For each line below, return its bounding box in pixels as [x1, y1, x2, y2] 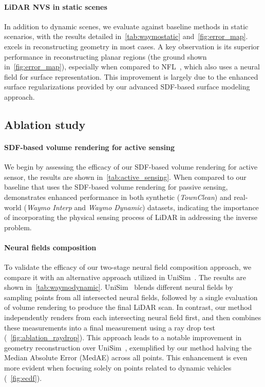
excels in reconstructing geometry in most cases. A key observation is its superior [4, 41, 260, 51]
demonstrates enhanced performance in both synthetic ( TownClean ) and [4, 191, 232, 202]
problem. [4, 222, 32, 232]
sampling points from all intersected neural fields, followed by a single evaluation [4, 291, 258, 302]
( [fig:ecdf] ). [4, 372, 42, 383]
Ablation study [4, 116, 86, 132]
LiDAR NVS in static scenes [4, 1, 107, 12]
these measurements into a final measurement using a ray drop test [4, 322, 215, 333]
